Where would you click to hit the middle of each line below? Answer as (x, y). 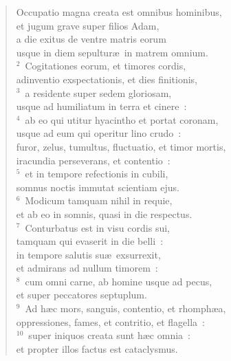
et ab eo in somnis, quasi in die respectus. (104, 214)
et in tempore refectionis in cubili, (97, 174)
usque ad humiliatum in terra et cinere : (101, 106)
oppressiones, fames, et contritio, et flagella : (110, 321)
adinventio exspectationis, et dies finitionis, (107, 79)
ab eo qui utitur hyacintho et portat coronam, (122, 119)
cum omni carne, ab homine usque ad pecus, (119, 281)
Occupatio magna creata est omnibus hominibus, (119, 12)
